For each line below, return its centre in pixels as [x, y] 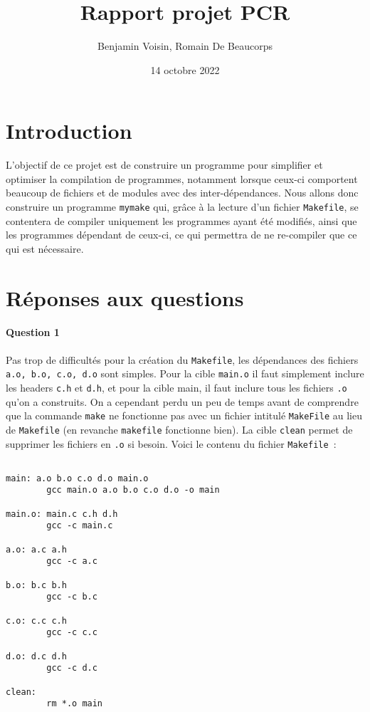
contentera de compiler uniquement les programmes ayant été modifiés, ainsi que [181, 220]
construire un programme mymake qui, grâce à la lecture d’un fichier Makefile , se [182, 207]
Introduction [69, 131]
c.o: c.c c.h [36, 621]
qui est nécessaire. [45, 248]
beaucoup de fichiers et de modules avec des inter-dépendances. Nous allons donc [182, 193]
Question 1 [33, 332]
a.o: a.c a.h [36, 549]
